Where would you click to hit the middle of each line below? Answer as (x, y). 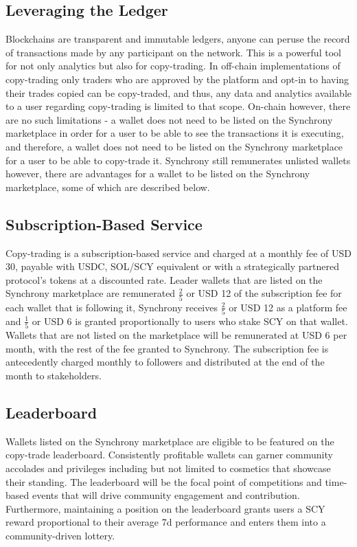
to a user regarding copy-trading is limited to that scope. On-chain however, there (178, 106)
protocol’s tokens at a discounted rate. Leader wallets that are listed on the (164, 279)
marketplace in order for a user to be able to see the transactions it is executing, (175, 133)
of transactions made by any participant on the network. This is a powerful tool (173, 52)
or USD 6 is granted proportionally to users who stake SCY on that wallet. (190, 321)
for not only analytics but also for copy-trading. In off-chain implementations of (173, 66)
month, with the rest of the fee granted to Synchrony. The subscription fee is (167, 348)
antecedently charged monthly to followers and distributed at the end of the (165, 362)
